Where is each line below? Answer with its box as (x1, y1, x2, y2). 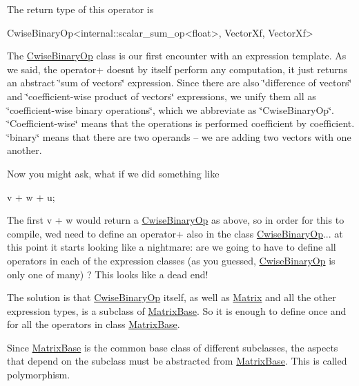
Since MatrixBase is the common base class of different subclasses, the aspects (7, 340, 338, 354)
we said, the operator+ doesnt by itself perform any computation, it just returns (7, 61, 347, 76)
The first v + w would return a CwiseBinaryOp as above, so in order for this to (7, 213, 345, 227)
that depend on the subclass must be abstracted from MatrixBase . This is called (7, 354, 347, 368)
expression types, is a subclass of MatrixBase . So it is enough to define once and (7, 303, 347, 318)
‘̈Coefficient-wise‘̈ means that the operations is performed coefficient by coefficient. (7, 116, 355, 131)
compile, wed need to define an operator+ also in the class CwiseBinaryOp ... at (7, 226, 343, 240)
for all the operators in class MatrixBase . (7, 317, 180, 331)
